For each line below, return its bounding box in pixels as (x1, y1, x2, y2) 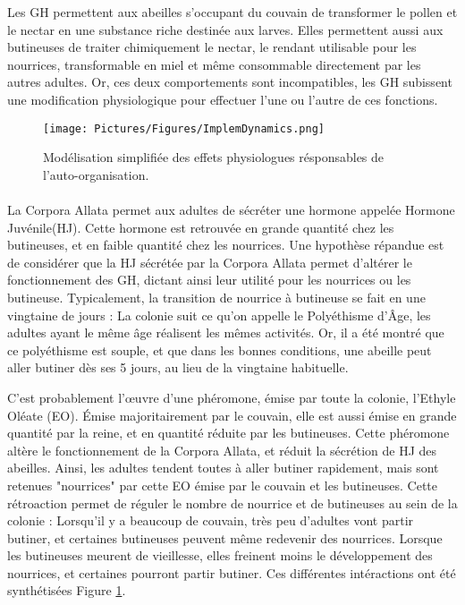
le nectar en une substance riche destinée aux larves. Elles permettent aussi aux (7, 20, 444, 38)
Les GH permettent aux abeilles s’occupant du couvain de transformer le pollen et (7, 3, 458, 21)
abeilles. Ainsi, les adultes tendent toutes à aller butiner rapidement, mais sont (7, 458, 439, 477)
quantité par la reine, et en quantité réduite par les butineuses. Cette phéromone (7, 423, 450, 442)
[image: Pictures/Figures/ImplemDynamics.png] (43, 122, 325, 135)
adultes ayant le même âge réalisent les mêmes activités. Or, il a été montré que (7, 323, 444, 342)
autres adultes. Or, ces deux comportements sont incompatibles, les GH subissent (7, 72, 452, 91)
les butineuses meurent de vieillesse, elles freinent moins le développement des (7, 546, 433, 565)
